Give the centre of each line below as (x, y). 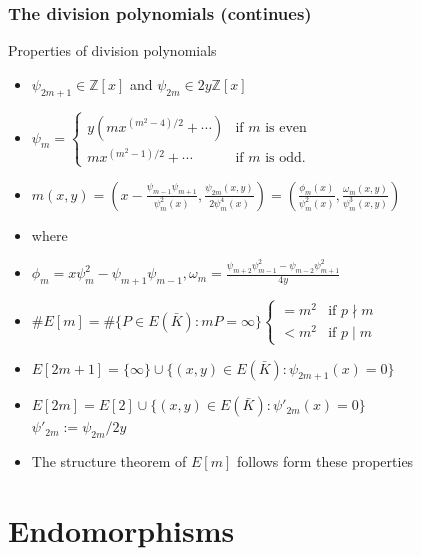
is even (286, 127)
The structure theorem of (109, 461)
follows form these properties (325, 461)
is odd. (285, 158)
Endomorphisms (121, 529)
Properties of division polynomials (112, 50)
